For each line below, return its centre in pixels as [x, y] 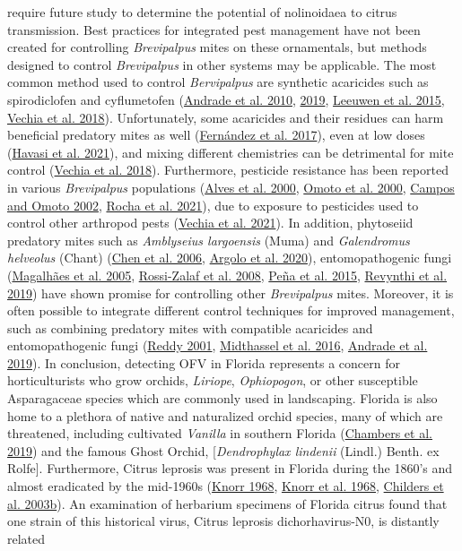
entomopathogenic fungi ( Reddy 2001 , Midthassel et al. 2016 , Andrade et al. [218, 345]
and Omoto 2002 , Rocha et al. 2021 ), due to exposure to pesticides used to [213, 205]
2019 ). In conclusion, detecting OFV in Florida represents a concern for [204, 362]
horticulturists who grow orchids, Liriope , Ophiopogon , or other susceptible [213, 380]
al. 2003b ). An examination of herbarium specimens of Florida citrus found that [227, 503]
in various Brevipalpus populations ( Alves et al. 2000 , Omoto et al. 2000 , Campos [231, 187]
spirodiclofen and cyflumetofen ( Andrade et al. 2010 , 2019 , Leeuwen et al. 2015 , [226, 99]
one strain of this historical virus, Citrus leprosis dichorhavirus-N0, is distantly [223, 521]
